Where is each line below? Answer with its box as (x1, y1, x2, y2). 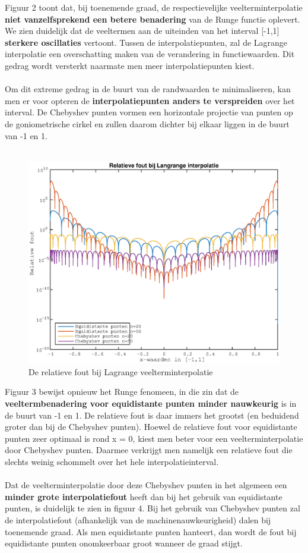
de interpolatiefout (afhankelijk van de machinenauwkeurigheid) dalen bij (5, 513, 271, 526)
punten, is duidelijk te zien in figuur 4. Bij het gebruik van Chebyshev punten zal (5, 502, 300, 514)
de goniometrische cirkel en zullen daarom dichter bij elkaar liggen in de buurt (5, 117, 290, 130)
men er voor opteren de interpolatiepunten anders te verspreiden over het (5, 94, 295, 106)
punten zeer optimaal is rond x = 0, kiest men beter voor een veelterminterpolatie (5, 432, 303, 444)
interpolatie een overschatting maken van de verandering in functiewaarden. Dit (5, 48, 295, 60)
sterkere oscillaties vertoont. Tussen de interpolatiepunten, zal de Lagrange (5, 36, 288, 48)
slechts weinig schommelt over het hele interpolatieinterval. (5, 455, 219, 467)
